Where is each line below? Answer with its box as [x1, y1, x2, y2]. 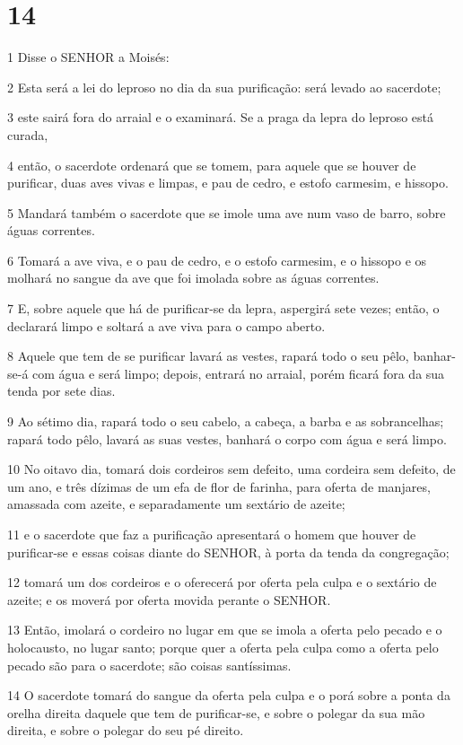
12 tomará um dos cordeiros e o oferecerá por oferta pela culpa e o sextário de [7, 573, 437, 592]
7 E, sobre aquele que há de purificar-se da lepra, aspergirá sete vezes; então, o [7, 299, 440, 318]
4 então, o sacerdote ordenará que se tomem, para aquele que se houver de [7, 155, 416, 174]
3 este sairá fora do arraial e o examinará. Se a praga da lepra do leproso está [7, 108, 434, 127]
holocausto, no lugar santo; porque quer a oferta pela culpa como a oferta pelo [7, 637, 439, 656]
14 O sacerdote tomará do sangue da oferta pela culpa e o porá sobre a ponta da [7, 686, 450, 705]
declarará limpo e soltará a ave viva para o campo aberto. [7, 316, 326, 335]
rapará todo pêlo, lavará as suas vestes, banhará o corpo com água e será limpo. [7, 429, 447, 448]
